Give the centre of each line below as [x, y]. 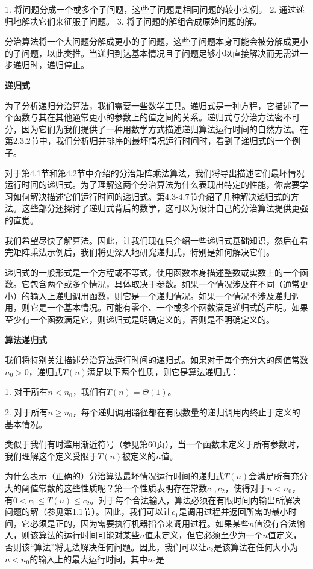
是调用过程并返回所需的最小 [233, 511]
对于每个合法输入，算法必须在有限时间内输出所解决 [200, 499]
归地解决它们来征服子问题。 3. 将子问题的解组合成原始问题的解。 [133, 21]
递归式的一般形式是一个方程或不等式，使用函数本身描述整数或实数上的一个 [152, 272]
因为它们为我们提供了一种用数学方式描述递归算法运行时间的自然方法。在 [165, 129]
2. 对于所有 [26, 412]
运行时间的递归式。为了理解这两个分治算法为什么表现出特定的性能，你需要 [152, 185]
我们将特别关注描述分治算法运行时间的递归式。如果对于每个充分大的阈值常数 [156, 360]
